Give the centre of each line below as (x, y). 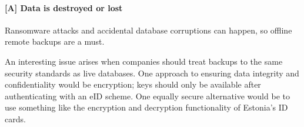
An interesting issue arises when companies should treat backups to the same (144, 61)
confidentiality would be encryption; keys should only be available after (133, 84)
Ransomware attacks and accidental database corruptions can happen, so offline (148, 30)
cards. (15, 118)
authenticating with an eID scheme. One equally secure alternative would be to (147, 96)
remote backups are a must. (55, 41)
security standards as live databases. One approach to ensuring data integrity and (152, 73)
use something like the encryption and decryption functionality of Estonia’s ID (146, 107)
